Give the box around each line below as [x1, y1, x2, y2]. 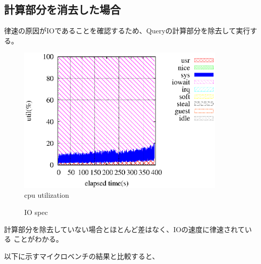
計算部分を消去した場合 [4, 2, 121, 17]
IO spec [24, 206, 48, 217]
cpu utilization [24, 190, 69, 200]
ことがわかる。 [13, 234, 63, 244]
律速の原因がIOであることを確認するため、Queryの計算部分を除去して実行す [4, 25, 257, 36]
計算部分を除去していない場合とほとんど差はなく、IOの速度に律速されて [4, 224, 245, 234]
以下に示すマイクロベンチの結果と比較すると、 [4, 250, 160, 261]
